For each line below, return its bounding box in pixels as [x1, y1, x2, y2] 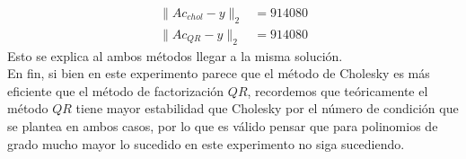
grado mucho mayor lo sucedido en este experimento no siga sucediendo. [7, 134, 405, 153]
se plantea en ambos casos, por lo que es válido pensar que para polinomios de [7, 117, 438, 136]
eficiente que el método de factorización [7, 81, 224, 100]
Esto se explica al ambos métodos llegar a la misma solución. [7, 46, 343, 65]
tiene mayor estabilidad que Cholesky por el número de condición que [75, 99, 459, 118]
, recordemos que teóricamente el [247, 81, 428, 100]
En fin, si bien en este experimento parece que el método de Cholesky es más [7, 64, 430, 83]
